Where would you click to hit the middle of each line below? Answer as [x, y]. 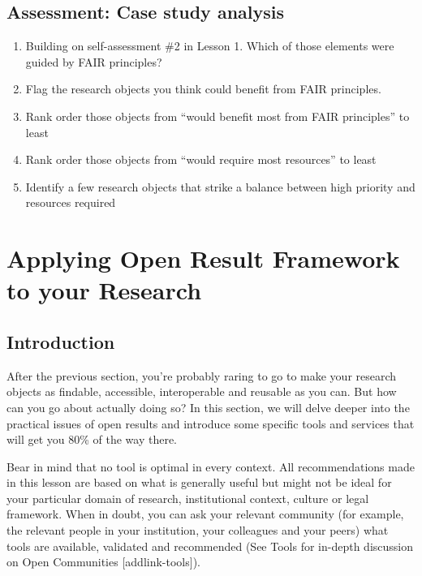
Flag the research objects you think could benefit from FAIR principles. [203, 89]
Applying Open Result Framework [203, 258]
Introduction [61, 341]
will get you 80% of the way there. [92, 439]
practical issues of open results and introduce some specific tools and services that [211, 423]
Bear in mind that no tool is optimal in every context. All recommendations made [211, 466]
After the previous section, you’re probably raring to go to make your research [202, 375]
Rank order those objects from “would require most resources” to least [201, 159]
